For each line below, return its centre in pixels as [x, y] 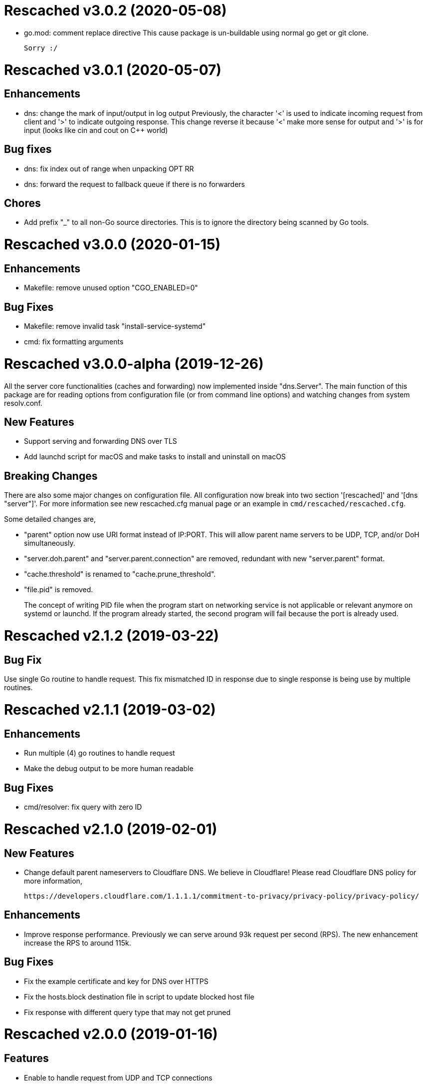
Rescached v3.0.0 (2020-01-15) [112, 245]
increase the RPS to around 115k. [78, 943]
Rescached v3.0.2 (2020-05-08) [115, 10]
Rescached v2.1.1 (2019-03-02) [110, 709]
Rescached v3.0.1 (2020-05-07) [113, 70]
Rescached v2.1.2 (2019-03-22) [111, 636]
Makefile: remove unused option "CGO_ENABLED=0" [111, 288]
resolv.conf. [23, 403]
